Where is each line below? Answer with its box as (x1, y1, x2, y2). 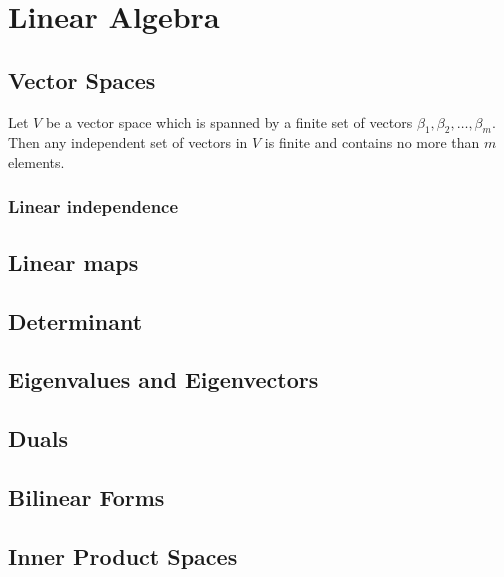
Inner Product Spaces (8, 540, 238, 571)
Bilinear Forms (8, 481, 165, 512)
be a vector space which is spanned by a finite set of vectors (45, 111, 413, 132)
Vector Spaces (8, 64, 156, 95)
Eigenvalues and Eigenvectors (8, 364, 319, 395)
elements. (8, 151, 65, 172)
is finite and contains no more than (264, 132, 480, 153)
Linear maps (8, 246, 139, 277)
